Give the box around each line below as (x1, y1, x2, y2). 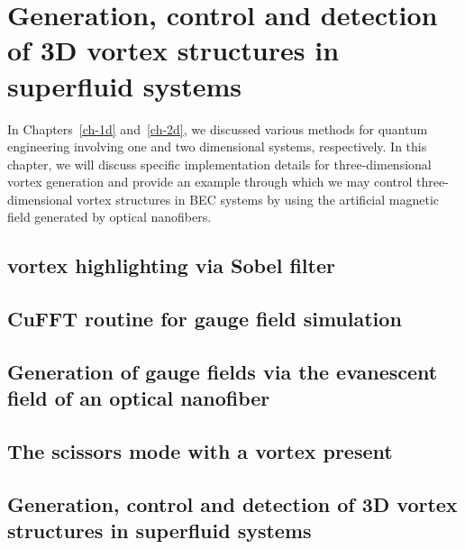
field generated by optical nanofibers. (7, 207, 212, 226)
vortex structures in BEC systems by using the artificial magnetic (77, 189, 440, 208)
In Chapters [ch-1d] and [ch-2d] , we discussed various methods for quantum (7, 119, 428, 138)
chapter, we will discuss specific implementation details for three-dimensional (7, 154, 432, 173)
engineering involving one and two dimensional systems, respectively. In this (7, 137, 427, 156)
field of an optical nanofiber (7, 384, 270, 412)
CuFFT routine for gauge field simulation (7, 305, 402, 333)
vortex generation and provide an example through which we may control (7, 172, 413, 191)
